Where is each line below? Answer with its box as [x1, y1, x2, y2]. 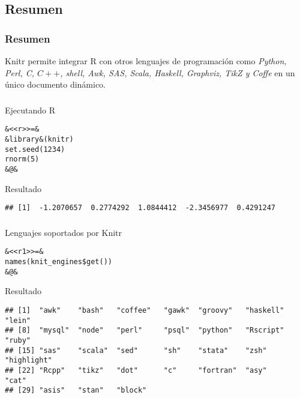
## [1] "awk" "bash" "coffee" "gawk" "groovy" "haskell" [5, 306, 284, 315]
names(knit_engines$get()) [5, 258, 112, 266]
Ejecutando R [5, 103, 56, 116]
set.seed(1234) [5, 145, 65, 154]
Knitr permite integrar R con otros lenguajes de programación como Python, [5, 55, 287, 67]
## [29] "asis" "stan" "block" [5, 386, 147, 395]
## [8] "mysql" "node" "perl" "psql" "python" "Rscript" [5, 326, 284, 335]
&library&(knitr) [5, 134, 74, 143]
